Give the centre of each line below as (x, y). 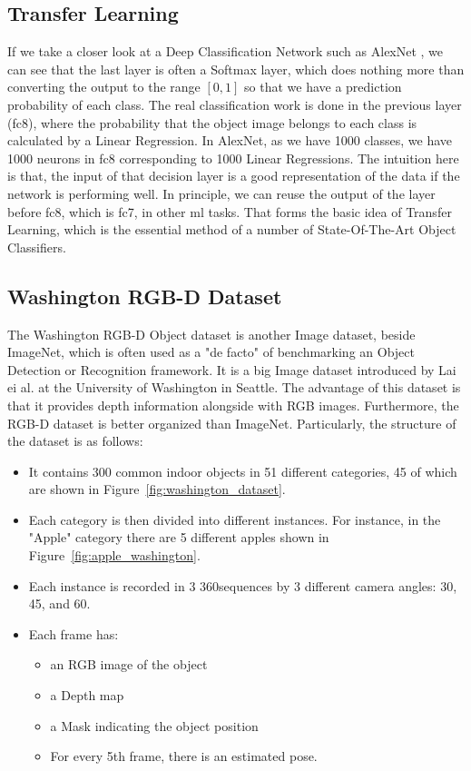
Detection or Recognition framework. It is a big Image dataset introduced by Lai (232, 369)
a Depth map (87, 695)
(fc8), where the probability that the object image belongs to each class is (212, 122)
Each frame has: (74, 633)
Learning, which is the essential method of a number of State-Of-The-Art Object (232, 229)
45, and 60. (59, 603)
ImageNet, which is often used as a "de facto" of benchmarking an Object (211, 352)
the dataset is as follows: (75, 441)
